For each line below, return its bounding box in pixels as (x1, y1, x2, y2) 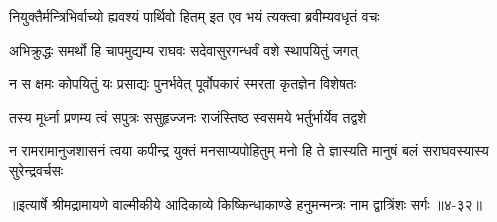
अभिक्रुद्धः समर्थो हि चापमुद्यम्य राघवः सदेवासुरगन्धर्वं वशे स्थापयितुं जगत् (9, 39, 358, 60)
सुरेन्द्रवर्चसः (9, 159, 64, 180)
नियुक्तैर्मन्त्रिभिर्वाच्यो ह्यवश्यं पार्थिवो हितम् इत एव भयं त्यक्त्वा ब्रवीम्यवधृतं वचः (9, 6, 380, 26)
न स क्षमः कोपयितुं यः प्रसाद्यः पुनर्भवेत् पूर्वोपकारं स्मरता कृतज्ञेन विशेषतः (9, 73, 357, 94)
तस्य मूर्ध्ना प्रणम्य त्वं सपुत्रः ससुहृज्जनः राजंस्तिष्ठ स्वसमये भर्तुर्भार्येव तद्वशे (9, 106, 367, 127)
